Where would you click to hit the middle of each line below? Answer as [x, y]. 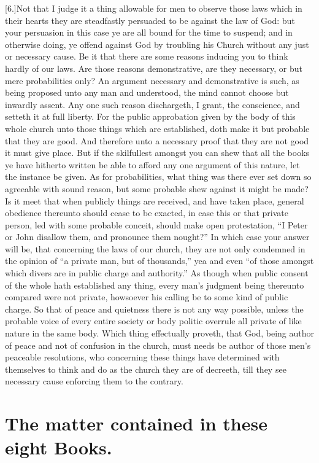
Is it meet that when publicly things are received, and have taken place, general [155, 200]
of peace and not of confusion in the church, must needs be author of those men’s [158, 345]
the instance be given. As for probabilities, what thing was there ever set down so [158, 177]
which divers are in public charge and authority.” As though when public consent [157, 273]
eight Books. [59, 447]
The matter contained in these [136, 423]
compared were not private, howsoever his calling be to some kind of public [147, 297]
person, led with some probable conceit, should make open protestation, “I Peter [156, 224]
